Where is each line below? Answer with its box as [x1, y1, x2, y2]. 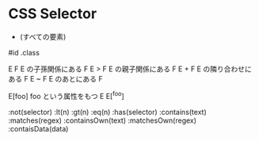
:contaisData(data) [8, 124, 69, 133]
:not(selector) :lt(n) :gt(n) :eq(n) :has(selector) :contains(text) [8, 107, 208, 116]
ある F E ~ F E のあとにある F [8, 74, 103, 83]
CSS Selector [8, 5, 97, 23]
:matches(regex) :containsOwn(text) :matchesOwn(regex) [8, 116, 196, 125]
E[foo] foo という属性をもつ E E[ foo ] [8, 90, 124, 101]
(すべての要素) [19, 32, 67, 41]
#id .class [8, 48, 40, 57]
